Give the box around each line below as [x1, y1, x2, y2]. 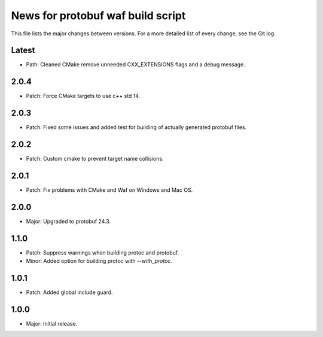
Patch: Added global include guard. [26, 289, 113, 296]
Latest [11, 45, 35, 56]
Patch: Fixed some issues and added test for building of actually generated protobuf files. [26, 124, 247, 131]
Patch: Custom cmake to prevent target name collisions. [26, 155, 164, 163]
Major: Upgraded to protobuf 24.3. [26, 217, 111, 225]
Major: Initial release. [26, 320, 78, 327]
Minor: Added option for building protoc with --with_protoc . [26, 258, 173, 265]
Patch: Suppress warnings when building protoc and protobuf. [26, 249, 179, 256]
